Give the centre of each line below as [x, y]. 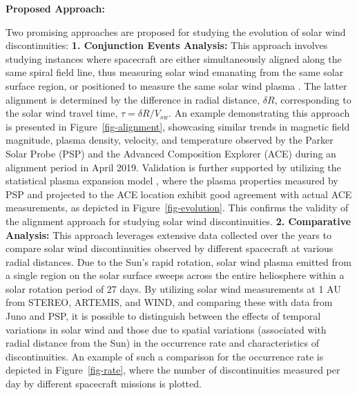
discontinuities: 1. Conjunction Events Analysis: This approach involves [167, 45]
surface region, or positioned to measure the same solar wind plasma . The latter [176, 85]
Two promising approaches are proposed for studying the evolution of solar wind [176, 31]
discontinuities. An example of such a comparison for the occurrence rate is [165, 356]
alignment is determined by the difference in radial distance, [133, 99]
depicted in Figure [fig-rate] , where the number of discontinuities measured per [173, 370]
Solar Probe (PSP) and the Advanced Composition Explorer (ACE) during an [171, 153]
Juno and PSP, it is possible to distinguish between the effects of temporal [163, 316]
